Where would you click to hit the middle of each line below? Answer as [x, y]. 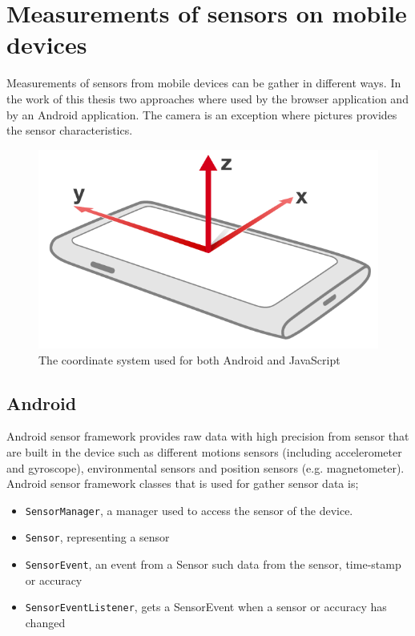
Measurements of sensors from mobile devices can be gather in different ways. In [204, 83]
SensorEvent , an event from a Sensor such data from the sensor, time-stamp [213, 564]
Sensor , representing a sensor [97, 537]
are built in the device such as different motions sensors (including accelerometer [204, 451]
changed [45, 622]
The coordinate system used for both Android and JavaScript [189, 359]
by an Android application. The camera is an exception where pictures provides [202, 114]
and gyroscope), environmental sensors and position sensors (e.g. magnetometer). [205, 467]
